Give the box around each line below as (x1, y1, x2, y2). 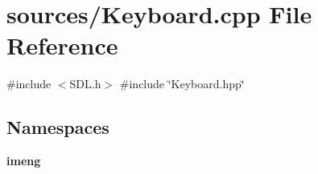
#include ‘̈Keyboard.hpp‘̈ (119, 75, 245, 92)
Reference (6, 29, 118, 62)
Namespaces (6, 115, 109, 140)
